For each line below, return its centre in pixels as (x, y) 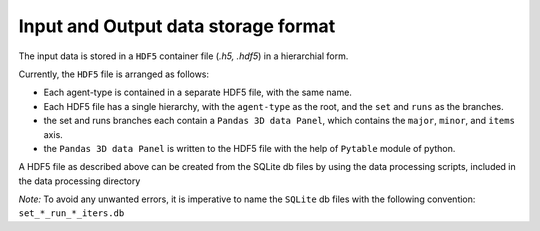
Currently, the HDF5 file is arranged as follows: (114, 74)
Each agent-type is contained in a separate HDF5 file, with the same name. (197, 92)
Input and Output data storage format (177, 26)
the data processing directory (79, 181)
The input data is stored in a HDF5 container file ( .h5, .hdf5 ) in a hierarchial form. (183, 56)
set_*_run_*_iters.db (71, 213)
